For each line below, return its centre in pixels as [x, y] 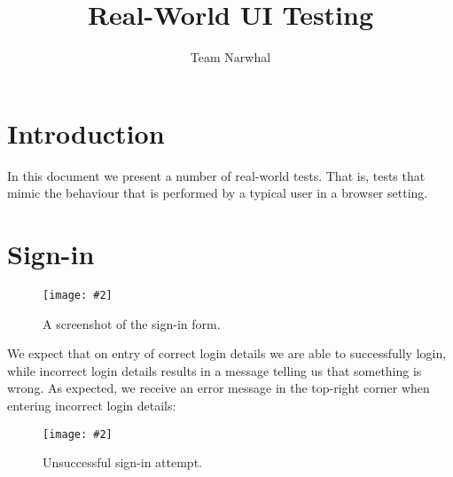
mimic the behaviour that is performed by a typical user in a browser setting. [218, 193]
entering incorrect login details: [92, 405]
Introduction [86, 133]
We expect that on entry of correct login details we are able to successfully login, [227, 353]
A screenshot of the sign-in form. [132, 323]
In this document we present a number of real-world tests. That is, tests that [216, 175]
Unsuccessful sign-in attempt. [122, 462]
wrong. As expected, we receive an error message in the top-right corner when [219, 388]
